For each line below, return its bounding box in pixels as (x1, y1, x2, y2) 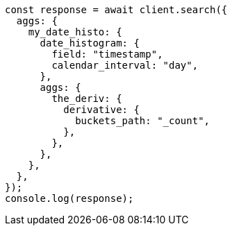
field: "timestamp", (51, 49, 163, 60)
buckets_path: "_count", (75, 115, 210, 126)
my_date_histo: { (28, 26, 122, 37)
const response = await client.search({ (5, 4, 228, 15)
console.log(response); (5, 193, 134, 204)
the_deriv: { (51, 93, 122, 104)
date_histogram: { (40, 37, 140, 49)
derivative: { (63, 104, 140, 115)
